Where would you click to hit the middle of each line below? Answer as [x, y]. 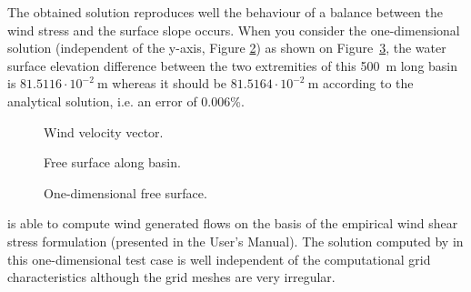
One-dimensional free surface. [125, 192]
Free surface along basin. [112, 162]
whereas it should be [170, 83]
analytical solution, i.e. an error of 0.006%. [126, 101]
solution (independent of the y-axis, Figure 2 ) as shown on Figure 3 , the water [227, 48]
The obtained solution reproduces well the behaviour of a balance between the [225, 12]
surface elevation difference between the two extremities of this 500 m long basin [233, 65]
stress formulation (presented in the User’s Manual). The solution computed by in [235, 241]
